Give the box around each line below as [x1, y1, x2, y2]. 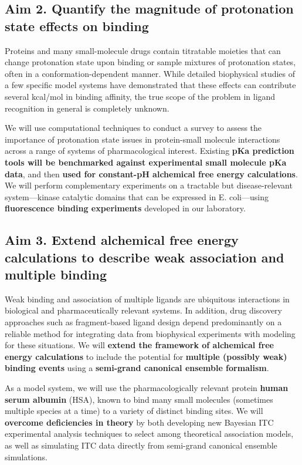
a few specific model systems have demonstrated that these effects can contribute [5, 79, 296, 91]
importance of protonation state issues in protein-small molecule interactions [5, 133, 280, 145]
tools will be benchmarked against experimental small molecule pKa [5, 156, 287, 168]
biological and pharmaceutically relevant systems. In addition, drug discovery [5, 304, 282, 316]
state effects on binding [5, 16, 149, 35]
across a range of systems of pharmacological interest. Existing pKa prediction [5, 144, 294, 157]
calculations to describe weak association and [5, 248, 284, 266]
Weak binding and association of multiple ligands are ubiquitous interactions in [5, 292, 290, 305]
